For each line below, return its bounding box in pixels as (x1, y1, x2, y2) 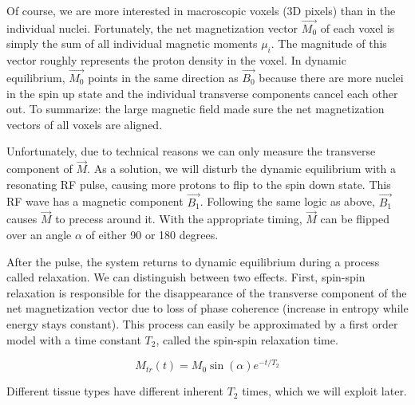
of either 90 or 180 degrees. (85, 226, 219, 243)
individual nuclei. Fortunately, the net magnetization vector (6, 19, 298, 36)
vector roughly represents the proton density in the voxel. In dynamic (6, 52, 346, 69)
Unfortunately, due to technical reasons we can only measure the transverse (6, 143, 376, 159)
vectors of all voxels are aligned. (6, 116, 163, 132)
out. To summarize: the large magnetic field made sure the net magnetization (6, 100, 385, 117)
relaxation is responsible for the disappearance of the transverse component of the (6, 284, 407, 301)
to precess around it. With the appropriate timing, (55, 210, 302, 227)
